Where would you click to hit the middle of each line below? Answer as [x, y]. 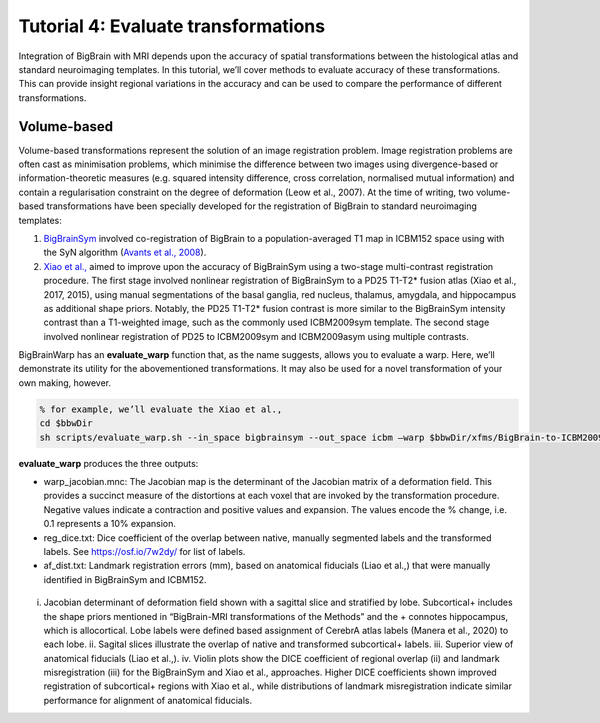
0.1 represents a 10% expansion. [110, 524]
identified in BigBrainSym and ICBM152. [125, 579]
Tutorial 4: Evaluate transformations [171, 26]
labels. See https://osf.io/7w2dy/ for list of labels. [144, 551]
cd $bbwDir [66, 423]
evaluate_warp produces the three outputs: [108, 463]
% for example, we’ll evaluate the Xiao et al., [161, 409]
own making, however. [65, 382]
